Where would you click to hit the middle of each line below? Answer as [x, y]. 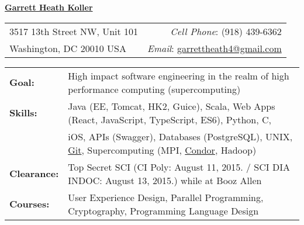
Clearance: [34, 174]
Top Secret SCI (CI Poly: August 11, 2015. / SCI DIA [179, 167]
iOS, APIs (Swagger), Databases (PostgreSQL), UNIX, [180, 136]
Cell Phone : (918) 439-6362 [226, 31]
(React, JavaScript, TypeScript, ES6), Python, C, [170, 119]
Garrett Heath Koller [49, 7]
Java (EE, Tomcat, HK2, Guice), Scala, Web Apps [172, 106]
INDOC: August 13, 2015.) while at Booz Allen [165, 180]
